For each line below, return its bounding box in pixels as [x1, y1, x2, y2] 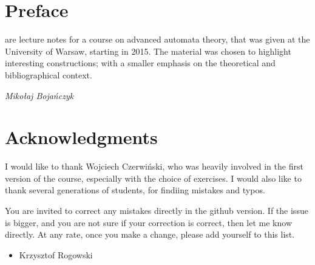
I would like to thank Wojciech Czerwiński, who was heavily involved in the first [5, 160, 303, 173]
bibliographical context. [5, 68, 92, 81]
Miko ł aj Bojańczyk [5, 89, 74, 102]
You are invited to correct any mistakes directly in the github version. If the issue [5, 204, 308, 216]
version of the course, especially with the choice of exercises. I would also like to [5, 171, 302, 184]
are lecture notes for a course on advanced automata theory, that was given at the [5, 33, 310, 46]
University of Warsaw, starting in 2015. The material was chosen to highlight [5, 44, 291, 57]
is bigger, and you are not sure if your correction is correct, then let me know [5, 216, 293, 229]
